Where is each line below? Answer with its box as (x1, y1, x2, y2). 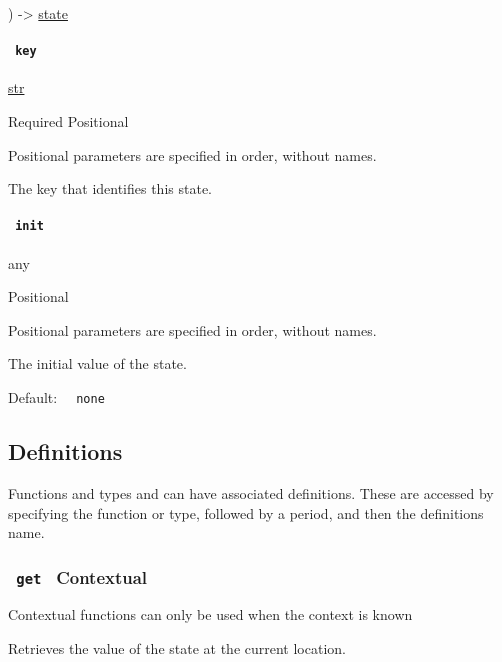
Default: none (8, 387, 105, 408)
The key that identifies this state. (8, 178, 212, 199)
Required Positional (8, 111, 129, 132)
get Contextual (16, 564, 148, 589)
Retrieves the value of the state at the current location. (8, 638, 346, 659)
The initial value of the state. (8, 353, 187, 374)
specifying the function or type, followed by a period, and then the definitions (8, 502, 484, 523)
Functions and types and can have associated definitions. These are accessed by (8, 482, 494, 503)
